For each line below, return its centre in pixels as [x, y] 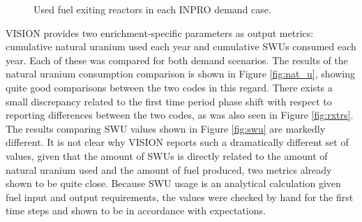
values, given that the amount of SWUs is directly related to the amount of [167, 155]
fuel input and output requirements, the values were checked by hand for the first [180, 197]
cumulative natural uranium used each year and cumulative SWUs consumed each [181, 46]
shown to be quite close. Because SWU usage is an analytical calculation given [173, 183]
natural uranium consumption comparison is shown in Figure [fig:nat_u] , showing [180, 74]
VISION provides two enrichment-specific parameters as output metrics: [160, 32]
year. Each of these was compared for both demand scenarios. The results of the [177, 60]
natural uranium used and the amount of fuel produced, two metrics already [169, 169]
